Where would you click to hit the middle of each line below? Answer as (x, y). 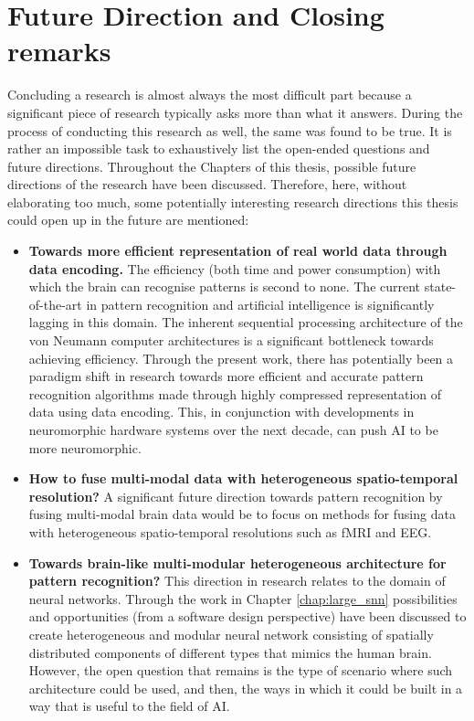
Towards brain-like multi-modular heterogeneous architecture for (237, 562)
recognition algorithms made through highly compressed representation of (235, 393)
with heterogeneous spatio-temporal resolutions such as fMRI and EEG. (230, 531)
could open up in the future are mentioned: (128, 220)
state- (440, 286)
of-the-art (55, 304)
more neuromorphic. (85, 447)
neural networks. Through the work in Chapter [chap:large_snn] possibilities (243, 598)
